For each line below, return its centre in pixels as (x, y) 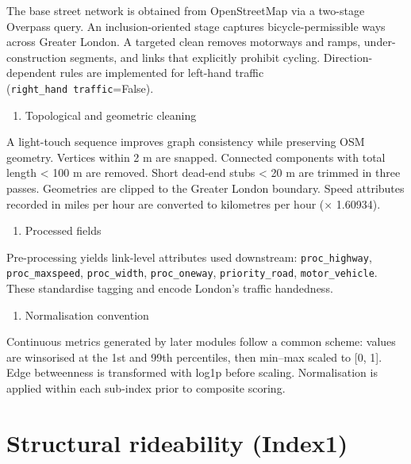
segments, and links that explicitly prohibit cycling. (195, 57)
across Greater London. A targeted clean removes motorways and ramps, (184, 42)
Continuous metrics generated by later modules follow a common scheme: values (201, 341)
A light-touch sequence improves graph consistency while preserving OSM (186, 142)
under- (380, 42)
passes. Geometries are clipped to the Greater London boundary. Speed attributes (205, 188)
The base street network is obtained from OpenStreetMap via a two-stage (186, 10)
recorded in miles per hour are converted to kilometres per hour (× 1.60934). (194, 203)
